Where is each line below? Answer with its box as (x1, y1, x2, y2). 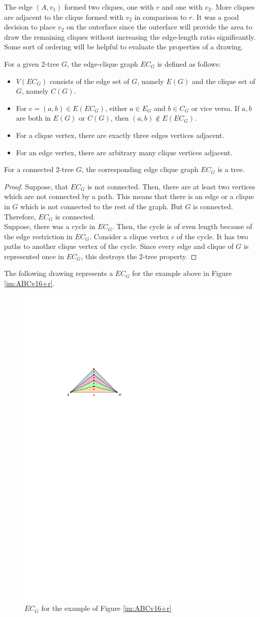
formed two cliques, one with (64, 2, 154, 12)
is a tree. (217, 164, 245, 175)
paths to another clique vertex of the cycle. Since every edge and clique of (4, 241, 234, 251)
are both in (16, 113, 51, 123)
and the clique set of (191, 75, 255, 86)
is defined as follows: (157, 58, 221, 69)
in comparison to (134, 11, 187, 22)
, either (105, 102, 127, 113)
